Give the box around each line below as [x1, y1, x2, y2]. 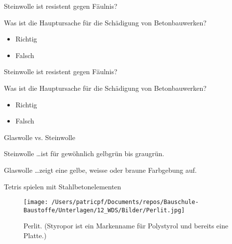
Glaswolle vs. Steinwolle [4, 132, 75, 142]
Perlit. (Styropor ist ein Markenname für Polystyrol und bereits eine [23, 221, 229, 231]
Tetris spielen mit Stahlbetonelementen [4, 181, 121, 191]
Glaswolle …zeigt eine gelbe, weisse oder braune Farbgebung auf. [4, 164, 197, 175]
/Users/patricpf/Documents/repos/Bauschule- [51, 199, 199, 206]
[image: [23, 199, 48, 206]
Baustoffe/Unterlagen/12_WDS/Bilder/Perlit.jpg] [23, 206, 185, 214]
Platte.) [23, 230, 46, 241]
